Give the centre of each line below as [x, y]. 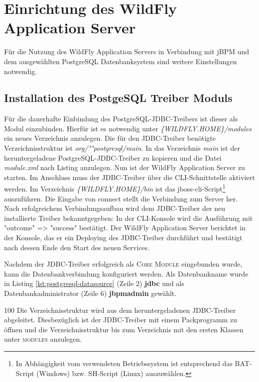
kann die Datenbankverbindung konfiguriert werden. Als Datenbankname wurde [126, 273]
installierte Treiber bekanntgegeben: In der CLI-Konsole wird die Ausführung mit [129, 218]
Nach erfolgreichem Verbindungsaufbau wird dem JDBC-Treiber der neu [115, 208]
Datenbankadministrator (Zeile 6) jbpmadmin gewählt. [90, 293]
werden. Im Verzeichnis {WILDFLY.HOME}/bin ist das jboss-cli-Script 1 [115, 188]
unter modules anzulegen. [43, 339]
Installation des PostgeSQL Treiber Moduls [118, 98]
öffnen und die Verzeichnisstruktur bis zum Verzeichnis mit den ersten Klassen [124, 329]
